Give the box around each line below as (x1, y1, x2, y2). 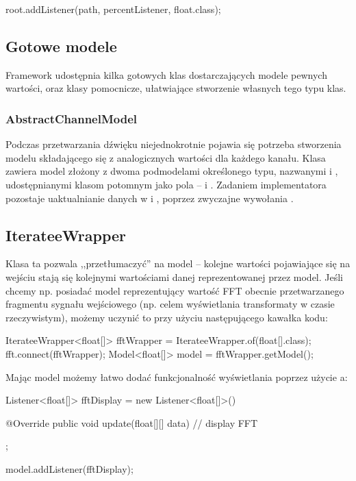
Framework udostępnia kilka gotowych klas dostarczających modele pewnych (5, 67, 327, 82)
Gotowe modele (5, 35, 117, 56)
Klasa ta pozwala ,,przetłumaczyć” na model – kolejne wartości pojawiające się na (5, 256, 351, 271)
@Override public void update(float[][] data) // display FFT (5, 415, 258, 430)
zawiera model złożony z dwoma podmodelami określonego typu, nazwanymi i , (5, 164, 338, 178)
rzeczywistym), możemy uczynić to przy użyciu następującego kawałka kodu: (5, 310, 328, 324)
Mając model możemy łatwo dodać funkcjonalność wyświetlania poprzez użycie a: (5, 369, 348, 384)
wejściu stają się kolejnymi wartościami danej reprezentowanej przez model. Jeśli (5, 269, 344, 284)
